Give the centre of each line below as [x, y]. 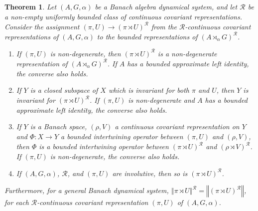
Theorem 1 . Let [31, 6]
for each [17, 202]
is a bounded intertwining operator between [104, 146]
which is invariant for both [149, 90]
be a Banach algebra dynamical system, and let [166, 6]
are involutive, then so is [150, 173]
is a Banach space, [59, 126]
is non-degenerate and [161, 100]
